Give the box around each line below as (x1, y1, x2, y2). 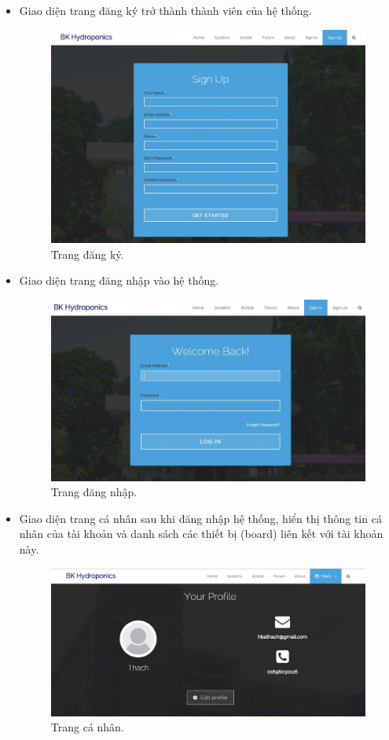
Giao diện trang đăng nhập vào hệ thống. (19, 272, 219, 289)
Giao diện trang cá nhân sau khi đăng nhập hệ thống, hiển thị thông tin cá (19, 510, 382, 526)
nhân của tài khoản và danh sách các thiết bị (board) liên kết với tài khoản (19, 525, 383, 542)
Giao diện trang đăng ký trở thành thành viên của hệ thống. (19, 2, 312, 18)
